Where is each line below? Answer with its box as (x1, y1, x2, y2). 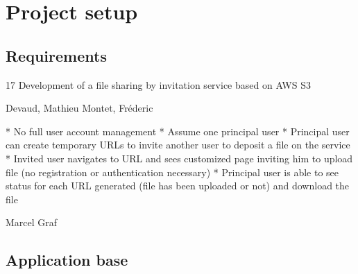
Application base (6, 249, 128, 271)
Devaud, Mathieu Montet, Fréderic (6, 101, 153, 115)
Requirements (6, 44, 107, 66)
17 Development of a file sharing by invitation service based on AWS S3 (6, 77, 311, 92)
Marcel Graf (6, 215, 58, 230)
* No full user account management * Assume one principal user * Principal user (6, 123, 350, 138)
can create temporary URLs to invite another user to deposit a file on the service (6, 137, 350, 152)
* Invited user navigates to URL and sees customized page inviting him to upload (6, 151, 353, 165)
